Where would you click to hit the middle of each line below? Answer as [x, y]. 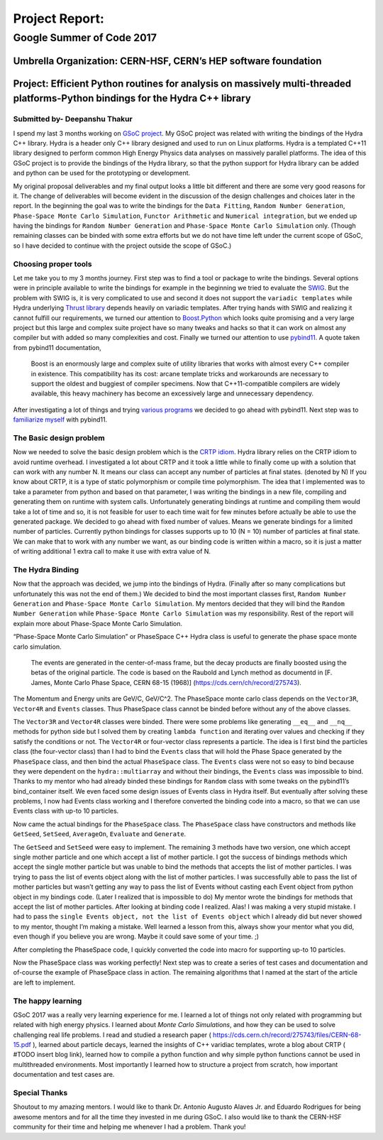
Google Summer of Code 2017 [85, 38]
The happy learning [48, 1001]
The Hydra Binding [46, 569]
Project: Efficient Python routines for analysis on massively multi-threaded [182, 83]
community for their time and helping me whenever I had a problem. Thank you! [129, 1127]
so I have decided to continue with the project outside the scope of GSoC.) [122, 246]
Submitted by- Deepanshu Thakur [73, 119]
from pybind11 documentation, [57, 347]
